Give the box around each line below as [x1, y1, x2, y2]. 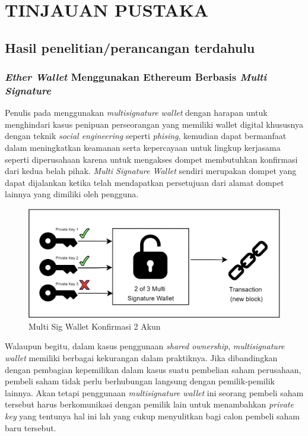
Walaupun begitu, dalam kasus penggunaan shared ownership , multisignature [5, 340, 285, 352]
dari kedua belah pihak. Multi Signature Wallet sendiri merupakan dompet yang [5, 165, 297, 177]
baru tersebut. [5, 421, 56, 434]
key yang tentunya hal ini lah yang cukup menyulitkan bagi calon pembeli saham [5, 410, 300, 422]
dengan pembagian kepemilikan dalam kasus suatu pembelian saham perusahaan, [5, 363, 301, 375]
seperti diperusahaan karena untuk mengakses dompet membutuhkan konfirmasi [5, 153, 298, 165]
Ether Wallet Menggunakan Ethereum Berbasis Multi [5, 69, 267, 84]
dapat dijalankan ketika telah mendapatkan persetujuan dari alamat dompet [5, 176, 284, 188]
